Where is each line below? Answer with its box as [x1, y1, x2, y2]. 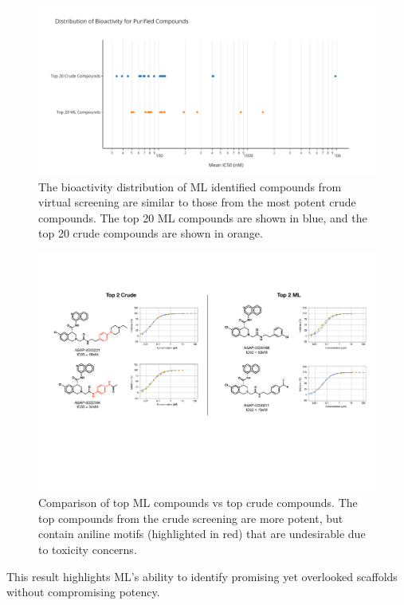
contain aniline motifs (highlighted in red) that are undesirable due [38, 525, 366, 542]
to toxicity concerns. [38, 541, 137, 557]
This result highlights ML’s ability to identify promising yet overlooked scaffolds [6, 568, 398, 584]
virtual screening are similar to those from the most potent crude [38, 194, 356, 210]
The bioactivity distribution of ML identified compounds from [38, 178, 342, 194]
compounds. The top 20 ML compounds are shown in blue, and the [38, 209, 367, 226]
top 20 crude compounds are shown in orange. [38, 225, 263, 242]
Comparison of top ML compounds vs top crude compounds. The [38, 494, 358, 511]
